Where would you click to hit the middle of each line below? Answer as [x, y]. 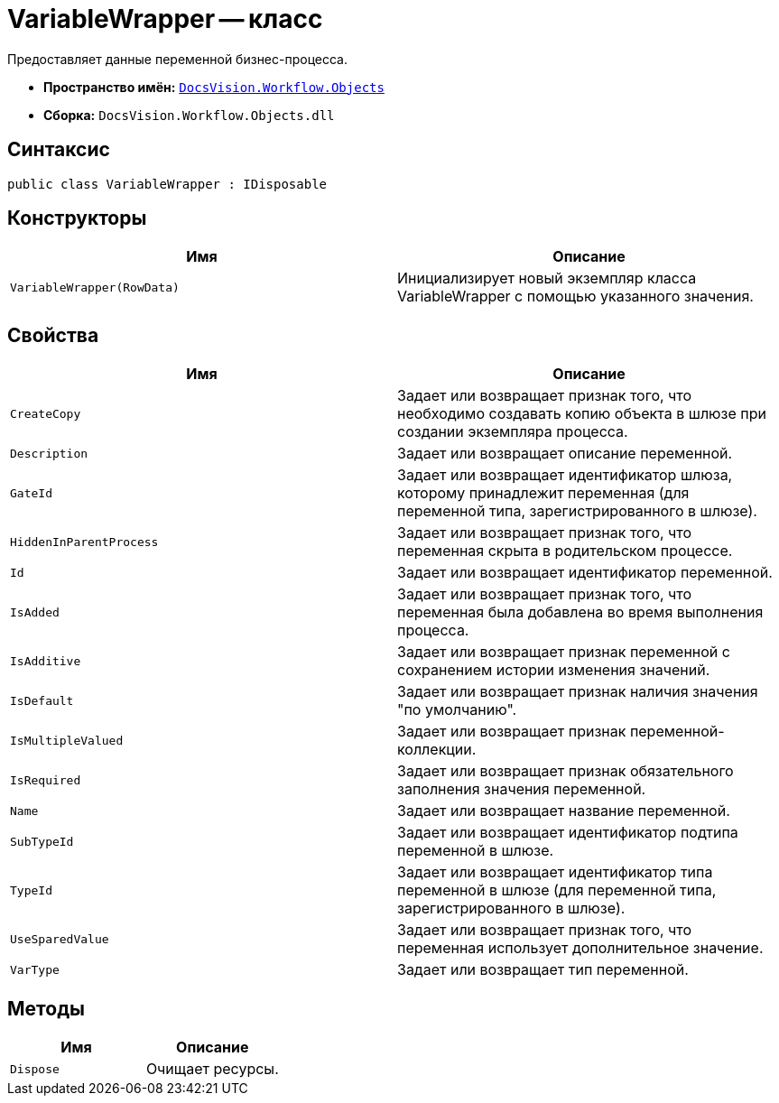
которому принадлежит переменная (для [543, 493]
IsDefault [42, 700]
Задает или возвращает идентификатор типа [555, 872]
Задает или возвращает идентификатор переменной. [585, 573]
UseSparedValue [60, 939]
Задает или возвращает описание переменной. [565, 454]
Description [49, 453]
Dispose [35, 1069]
